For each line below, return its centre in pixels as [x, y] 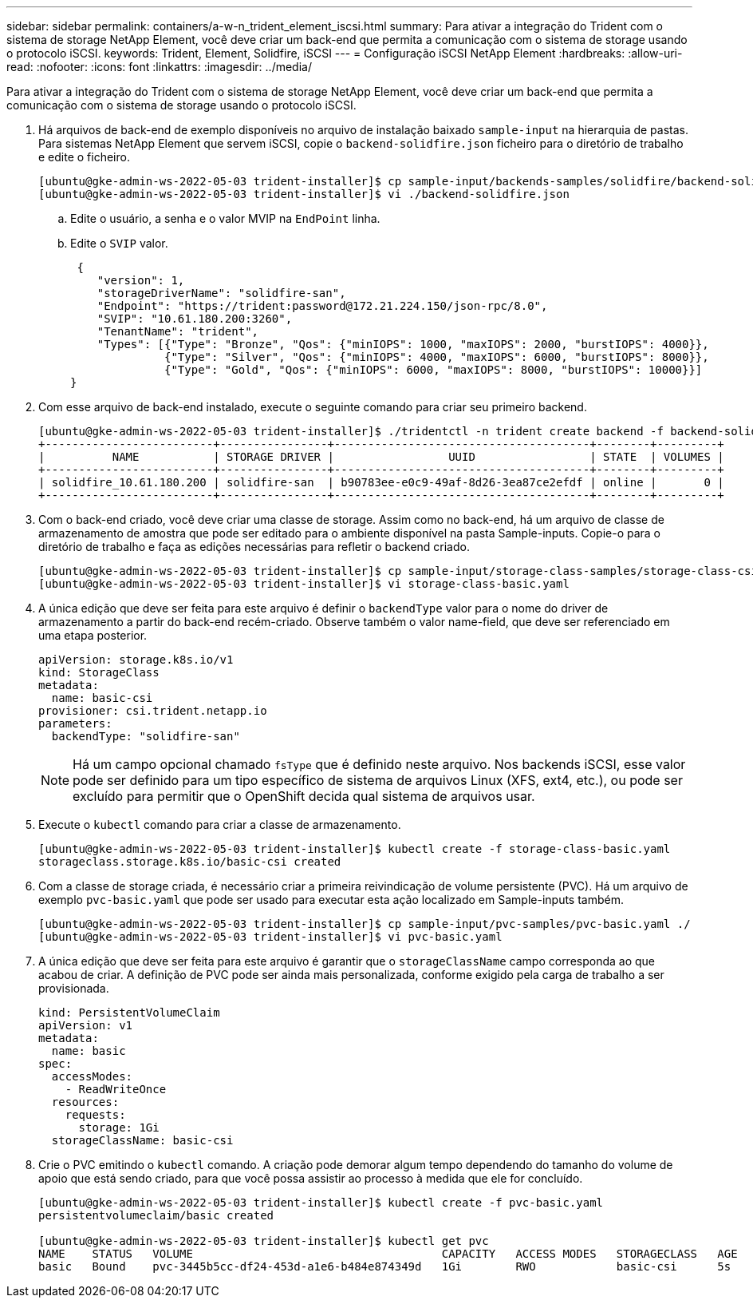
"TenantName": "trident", [178, 331]
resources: [85, 1102]
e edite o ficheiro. [84, 157]
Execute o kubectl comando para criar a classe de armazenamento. [220, 824]
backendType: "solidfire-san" [146, 736]
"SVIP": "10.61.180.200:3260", [195, 319]
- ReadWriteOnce [116, 1089]
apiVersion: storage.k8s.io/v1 [136, 660]
